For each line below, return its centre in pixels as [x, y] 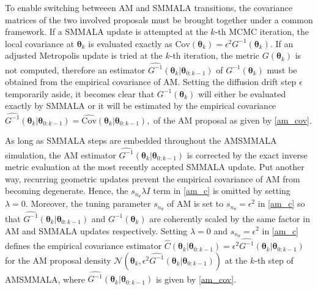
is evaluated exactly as [130, 43]
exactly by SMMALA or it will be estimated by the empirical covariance [141, 106]
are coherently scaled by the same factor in [230, 218]
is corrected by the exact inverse [247, 154]
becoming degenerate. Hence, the [67, 191]
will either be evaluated [242, 93]
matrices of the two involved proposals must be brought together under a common [159, 19]
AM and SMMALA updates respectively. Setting [96, 230]
